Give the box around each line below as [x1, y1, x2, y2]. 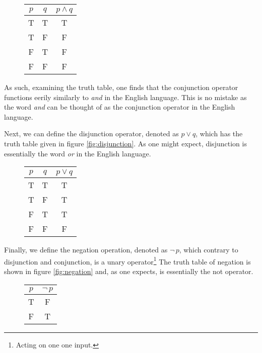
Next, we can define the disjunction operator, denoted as [4, 128, 179, 139]
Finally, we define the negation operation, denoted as [4, 244, 168, 255]
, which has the [195, 128, 243, 139]
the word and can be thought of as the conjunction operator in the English [4, 102, 235, 112]
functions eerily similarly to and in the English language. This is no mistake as [4, 92, 247, 102]
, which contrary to [179, 244, 238, 255]
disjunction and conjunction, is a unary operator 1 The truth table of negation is [4, 254, 251, 267]
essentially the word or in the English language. [4, 148, 151, 158]
